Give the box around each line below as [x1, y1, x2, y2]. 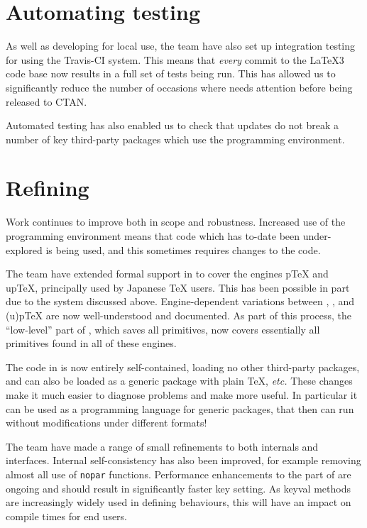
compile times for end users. [6, 508, 128, 523]
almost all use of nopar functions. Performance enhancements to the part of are [6, 466, 351, 481]
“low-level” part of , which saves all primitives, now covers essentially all [6, 321, 320, 336]
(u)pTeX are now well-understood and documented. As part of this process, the [6, 307, 352, 322]
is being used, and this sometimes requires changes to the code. [45, 242, 321, 257]
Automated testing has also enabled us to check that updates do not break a [6, 118, 339, 133]
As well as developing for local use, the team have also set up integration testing [6, 38, 356, 53]
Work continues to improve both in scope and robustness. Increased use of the [6, 214, 346, 229]
